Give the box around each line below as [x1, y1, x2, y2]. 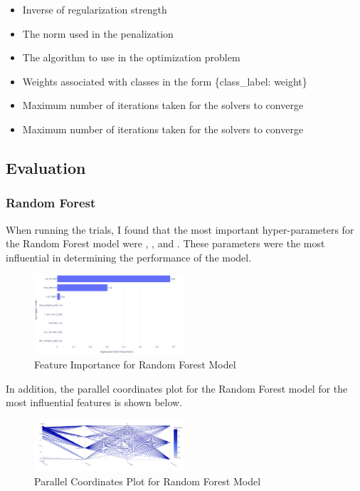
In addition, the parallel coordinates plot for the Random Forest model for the [6, 381, 348, 396]
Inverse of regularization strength [22, 2, 167, 16]
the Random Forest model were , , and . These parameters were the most [6, 236, 325, 251]
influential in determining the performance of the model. [6, 249, 252, 264]
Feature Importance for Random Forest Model [34, 356, 236, 371]
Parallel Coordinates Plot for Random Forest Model [34, 473, 261, 488]
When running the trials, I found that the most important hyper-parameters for [6, 222, 354, 237]
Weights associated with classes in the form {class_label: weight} [22, 73, 307, 88]
